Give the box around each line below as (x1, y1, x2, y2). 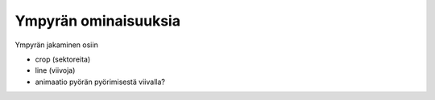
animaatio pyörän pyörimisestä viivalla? (35, 77, 165, 86)
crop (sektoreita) (35, 54, 91, 64)
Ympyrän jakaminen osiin (14, 40, 98, 50)
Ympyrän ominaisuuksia (14, 12, 181, 30)
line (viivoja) (35, 66, 76, 75)
